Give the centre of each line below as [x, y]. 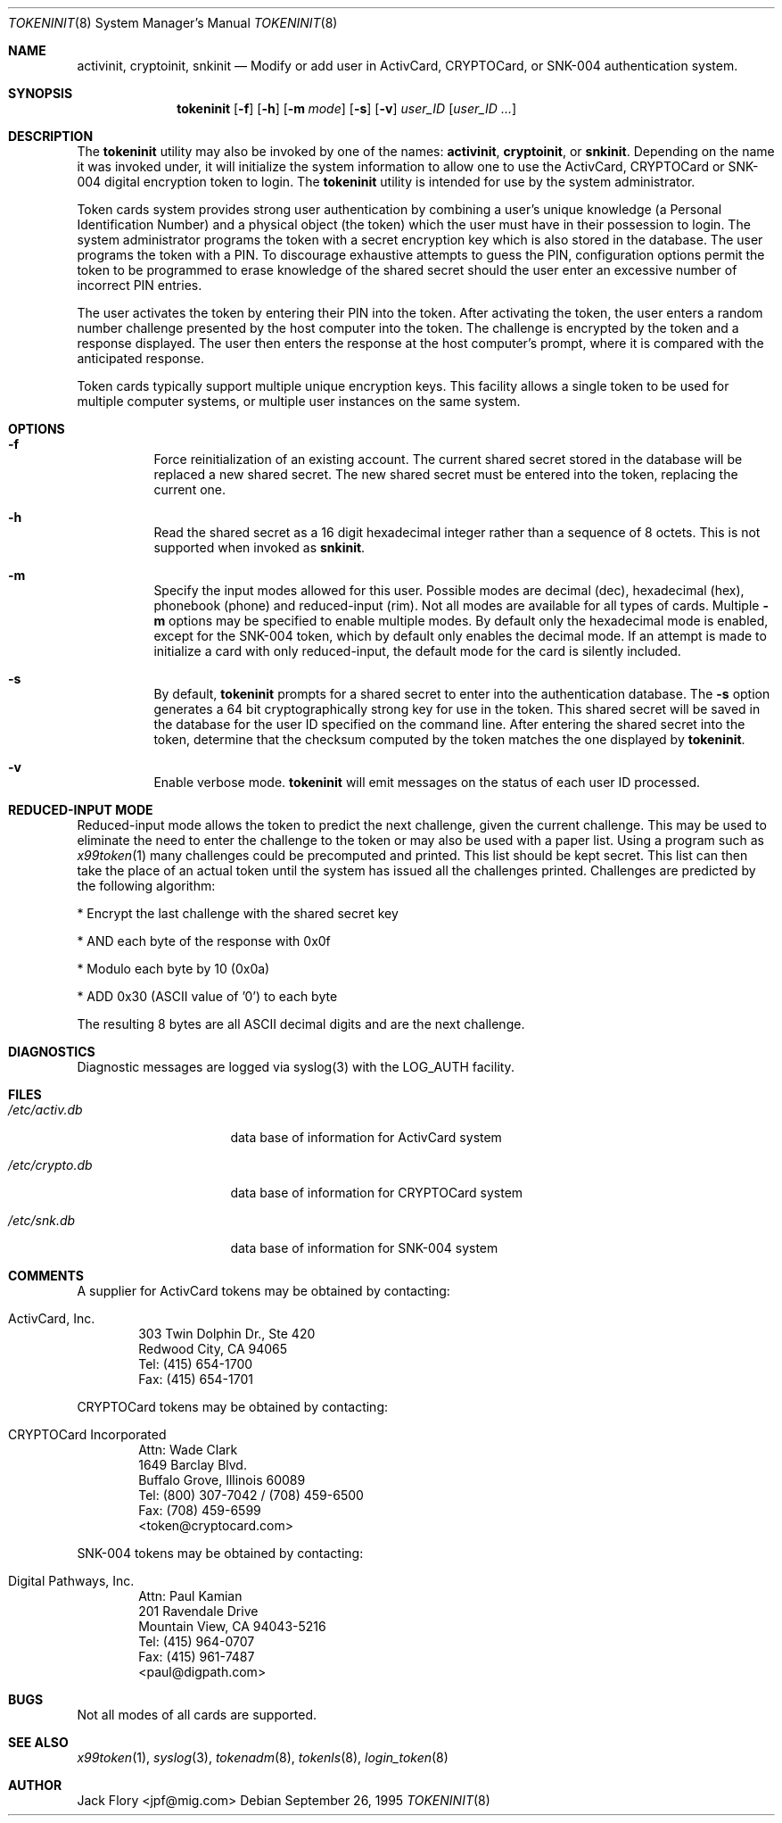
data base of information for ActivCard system [366, 1137]
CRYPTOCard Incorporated [87, 1434]
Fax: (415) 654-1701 [196, 1379]
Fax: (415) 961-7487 [197, 1657]
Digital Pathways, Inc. [71, 1581]
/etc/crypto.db [50, 1165]
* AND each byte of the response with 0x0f [204, 941]
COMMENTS [46, 1276]
